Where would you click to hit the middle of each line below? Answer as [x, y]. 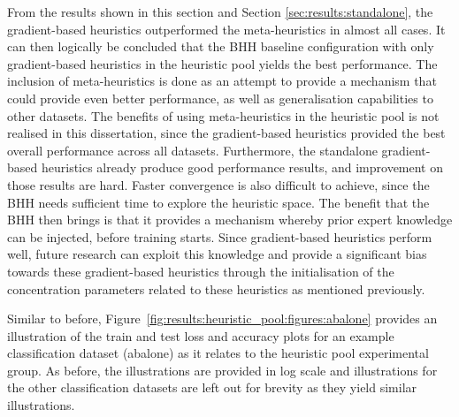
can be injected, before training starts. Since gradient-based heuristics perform [220, 236]
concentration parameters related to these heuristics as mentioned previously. [216, 288]
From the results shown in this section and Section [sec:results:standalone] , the [220, 11]
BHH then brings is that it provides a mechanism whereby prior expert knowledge [230, 220]
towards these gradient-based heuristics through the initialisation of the [201, 271]
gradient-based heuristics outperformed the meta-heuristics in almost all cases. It [226, 29]
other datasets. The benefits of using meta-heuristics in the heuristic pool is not [223, 115]
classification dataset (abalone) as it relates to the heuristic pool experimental [218, 353]
